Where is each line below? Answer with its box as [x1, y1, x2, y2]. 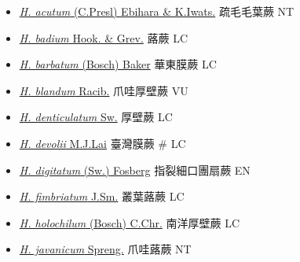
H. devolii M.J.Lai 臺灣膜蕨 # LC [19, 135, 186, 151]
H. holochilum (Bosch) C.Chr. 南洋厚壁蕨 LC [19, 214, 240, 231]
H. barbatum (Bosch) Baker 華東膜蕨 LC [19, 56, 217, 72]
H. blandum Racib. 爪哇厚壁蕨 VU [19, 82, 188, 98]
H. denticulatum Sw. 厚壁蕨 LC [19, 109, 173, 125]
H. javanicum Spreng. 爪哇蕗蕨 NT [19, 241, 192, 257]
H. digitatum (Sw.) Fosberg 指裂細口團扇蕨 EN [19, 161, 251, 178]
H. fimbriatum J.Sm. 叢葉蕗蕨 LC [19, 188, 185, 205]
